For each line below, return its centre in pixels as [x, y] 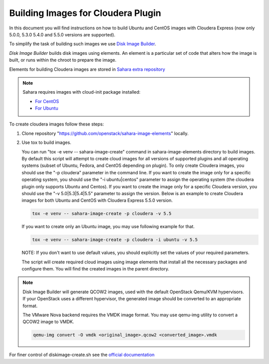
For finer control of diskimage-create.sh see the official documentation [82, 355]
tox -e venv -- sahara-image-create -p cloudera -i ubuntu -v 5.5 [115, 240]
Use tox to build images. [47, 142]
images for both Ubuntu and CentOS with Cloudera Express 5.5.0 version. [97, 200]
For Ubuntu [47, 108]
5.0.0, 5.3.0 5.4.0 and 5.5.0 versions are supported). [62, 34]
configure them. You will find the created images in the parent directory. [95, 269]
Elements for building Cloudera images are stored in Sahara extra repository [87, 69]
